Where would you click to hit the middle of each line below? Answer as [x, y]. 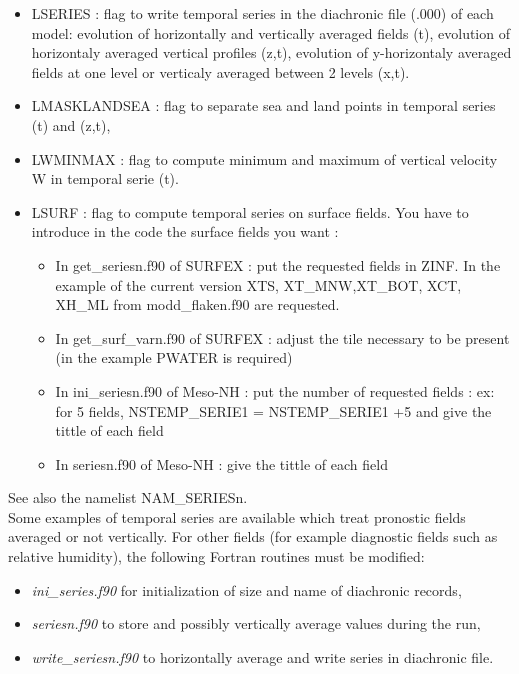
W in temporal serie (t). [105, 178]
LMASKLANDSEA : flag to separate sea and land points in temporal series [263, 105]
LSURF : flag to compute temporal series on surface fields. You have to [250, 211]
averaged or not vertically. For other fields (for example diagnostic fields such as [253, 536]
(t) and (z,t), [71, 124]
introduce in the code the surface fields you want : [185, 231]
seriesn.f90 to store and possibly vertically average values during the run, [256, 623]
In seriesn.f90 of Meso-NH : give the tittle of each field [221, 463]
